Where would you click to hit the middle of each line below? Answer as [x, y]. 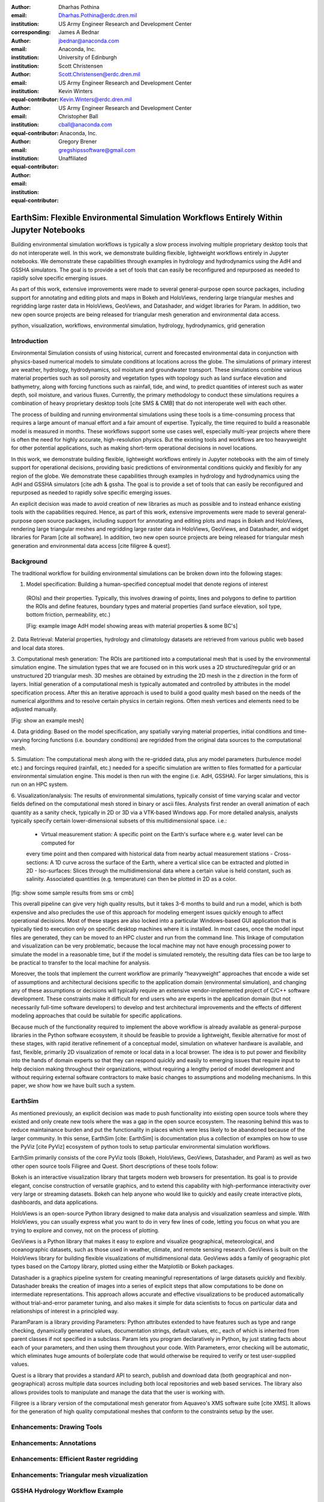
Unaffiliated [73, 159]
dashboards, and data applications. [55, 1202]
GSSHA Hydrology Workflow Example [67, 1491]
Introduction [29, 341]
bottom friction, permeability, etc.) [68, 615]
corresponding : [31, 32]
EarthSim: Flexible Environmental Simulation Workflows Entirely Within [147, 217]
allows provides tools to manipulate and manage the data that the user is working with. [118, 1392]
